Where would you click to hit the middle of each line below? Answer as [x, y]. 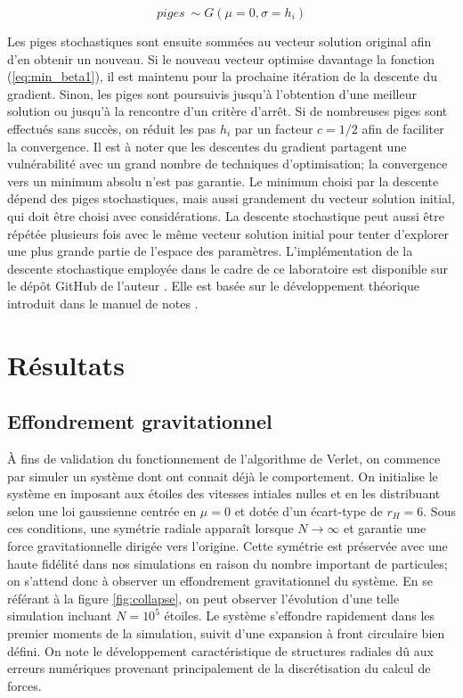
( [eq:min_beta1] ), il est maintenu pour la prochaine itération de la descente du [222, 76]
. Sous [439, 510]
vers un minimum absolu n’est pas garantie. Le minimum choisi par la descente [223, 181]
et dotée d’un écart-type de [309, 510]
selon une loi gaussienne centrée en [102, 510]
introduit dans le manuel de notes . [103, 303]
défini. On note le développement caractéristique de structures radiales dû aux [220, 650]
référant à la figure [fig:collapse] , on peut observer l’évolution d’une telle [203, 598]
